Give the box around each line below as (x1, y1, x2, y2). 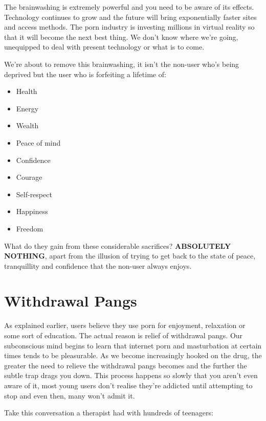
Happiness (16, 206, 48, 217)
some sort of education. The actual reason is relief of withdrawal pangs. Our (4, 330, 243, 340)
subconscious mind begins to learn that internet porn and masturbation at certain (4, 340, 262, 350)
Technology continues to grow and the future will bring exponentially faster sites (4, 11, 257, 22)
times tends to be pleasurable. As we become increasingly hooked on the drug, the (4, 350, 262, 361)
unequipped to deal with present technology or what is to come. (4, 41, 205, 52)
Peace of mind (16, 137, 61, 148)
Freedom (16, 223, 43, 233)
